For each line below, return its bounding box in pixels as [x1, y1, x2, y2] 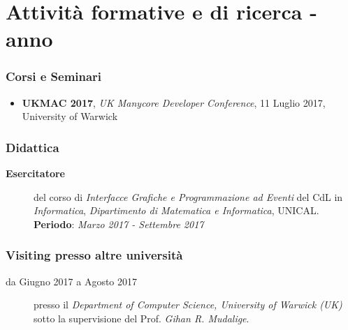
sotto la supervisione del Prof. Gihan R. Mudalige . [34, 310, 249, 325]
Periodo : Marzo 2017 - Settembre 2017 [34, 216, 204, 231]
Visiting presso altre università [6, 246, 183, 264]
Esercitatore [6, 166, 65, 181]
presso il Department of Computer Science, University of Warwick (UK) [34, 297, 342, 312]
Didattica [6, 138, 59, 156]
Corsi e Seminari [6, 68, 102, 85]
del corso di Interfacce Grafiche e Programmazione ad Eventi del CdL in [34, 189, 343, 204]
